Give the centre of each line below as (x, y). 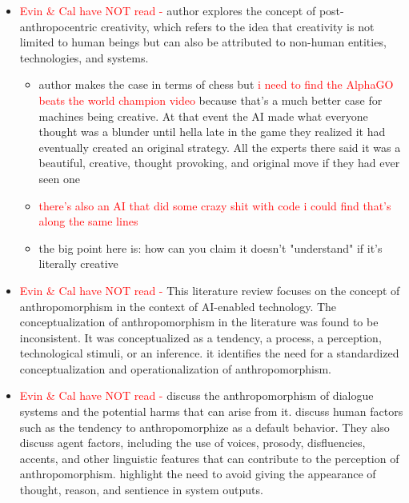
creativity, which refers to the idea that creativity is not (238, 26)
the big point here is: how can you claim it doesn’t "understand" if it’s (211, 248)
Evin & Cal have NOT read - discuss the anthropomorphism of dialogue (196, 395)
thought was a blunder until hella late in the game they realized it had (212, 132)
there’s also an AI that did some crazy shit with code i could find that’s (215, 205)
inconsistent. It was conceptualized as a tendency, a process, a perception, (200, 337)
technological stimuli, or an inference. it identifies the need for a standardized (209, 353)
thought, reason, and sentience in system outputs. (141, 490)
